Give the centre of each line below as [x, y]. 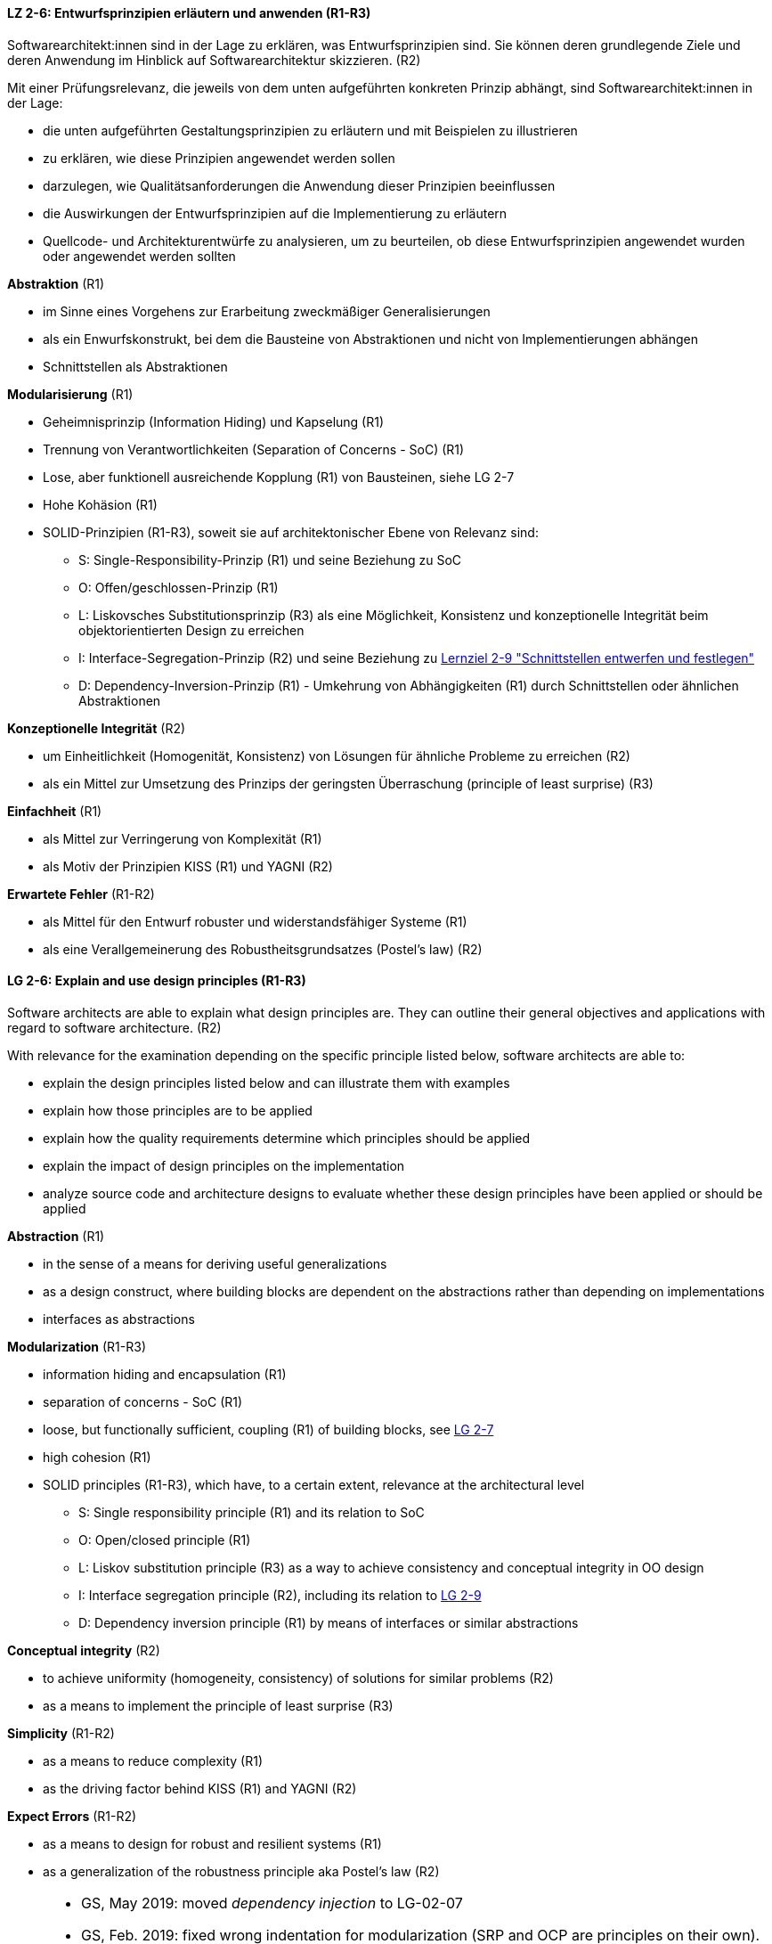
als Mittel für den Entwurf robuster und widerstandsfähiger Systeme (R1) [255, 921]
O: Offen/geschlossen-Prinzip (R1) [179, 587]
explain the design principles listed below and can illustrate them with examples [276, 1082]
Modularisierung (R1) [70, 394]
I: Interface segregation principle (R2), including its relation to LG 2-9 [280, 1595]
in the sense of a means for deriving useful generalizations [215, 1263]
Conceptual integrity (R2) [84, 1650]
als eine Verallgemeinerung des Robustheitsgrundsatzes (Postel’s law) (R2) [263, 949]
